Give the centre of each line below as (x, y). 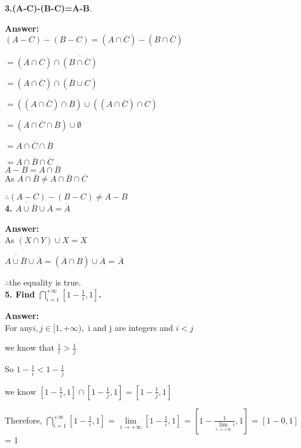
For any (19, 327)
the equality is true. (45, 282)
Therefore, (24, 420)
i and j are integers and (130, 327)
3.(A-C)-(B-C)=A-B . (48, 8)
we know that (30, 347)
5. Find (20, 294)
